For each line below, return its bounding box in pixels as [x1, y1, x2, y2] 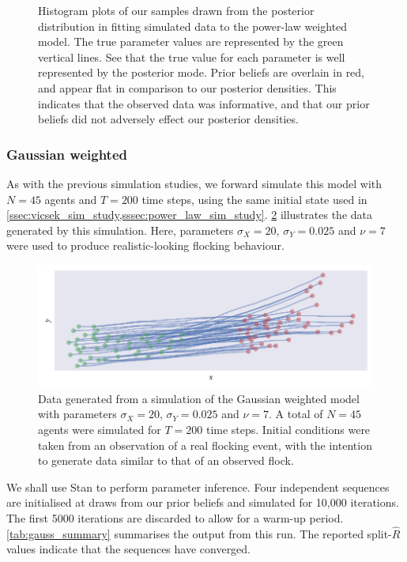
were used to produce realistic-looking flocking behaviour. [6, 237, 285, 254]
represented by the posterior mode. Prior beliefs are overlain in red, [38, 64, 365, 81]
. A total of [269, 405, 323, 422]
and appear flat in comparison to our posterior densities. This [38, 79, 337, 96]
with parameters [38, 405, 117, 422]
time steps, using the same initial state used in [141, 190, 367, 207]
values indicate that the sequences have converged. [6, 541, 251, 557]
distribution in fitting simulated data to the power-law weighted [38, 17, 348, 34]
